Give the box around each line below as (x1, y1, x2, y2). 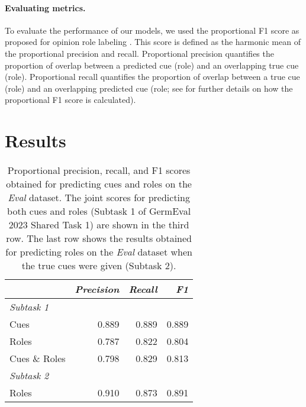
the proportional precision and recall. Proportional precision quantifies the (5, 47, 274, 59)
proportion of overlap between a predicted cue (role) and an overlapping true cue (5, 59, 299, 71)
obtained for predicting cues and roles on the (6, 177, 192, 191)
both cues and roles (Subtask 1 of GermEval (7, 204, 191, 218)
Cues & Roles (9, 351, 66, 366)
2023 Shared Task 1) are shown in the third (8, 218, 189, 232)
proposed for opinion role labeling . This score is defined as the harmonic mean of (5, 35, 301, 48)
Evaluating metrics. (5, 1, 86, 14)
